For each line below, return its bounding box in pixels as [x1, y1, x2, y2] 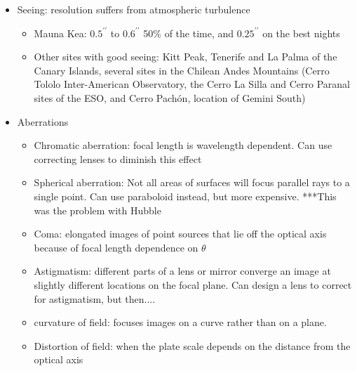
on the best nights [262, 25, 340, 40]
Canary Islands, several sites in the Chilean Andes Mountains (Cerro [34, 63, 330, 77]
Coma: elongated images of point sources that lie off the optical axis [34, 226, 327, 241]
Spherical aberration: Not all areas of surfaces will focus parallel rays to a [34, 175, 350, 190]
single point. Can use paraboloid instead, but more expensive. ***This [34, 188, 337, 203]
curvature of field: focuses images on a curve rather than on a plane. [34, 315, 327, 330]
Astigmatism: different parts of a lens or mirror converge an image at [34, 263, 331, 278]
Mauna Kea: [34, 25, 87, 40]
